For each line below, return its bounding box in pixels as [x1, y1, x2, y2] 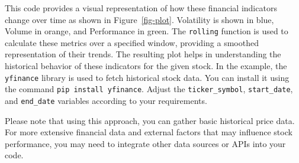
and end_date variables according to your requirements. [5, 94, 207, 106]
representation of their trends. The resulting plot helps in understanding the [5, 48, 281, 60]
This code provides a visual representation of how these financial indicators [5, 2, 277, 14]
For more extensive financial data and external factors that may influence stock [5, 126, 292, 138]
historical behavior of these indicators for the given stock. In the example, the [5, 60, 287, 72]
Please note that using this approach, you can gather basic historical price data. [5, 114, 295, 126]
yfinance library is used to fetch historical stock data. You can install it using [5, 71, 290, 83]
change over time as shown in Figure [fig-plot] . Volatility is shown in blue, [5, 13, 274, 25]
